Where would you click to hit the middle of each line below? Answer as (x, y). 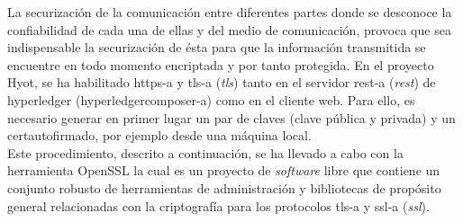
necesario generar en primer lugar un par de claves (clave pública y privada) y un (231, 117)
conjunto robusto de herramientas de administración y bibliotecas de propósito (224, 187)
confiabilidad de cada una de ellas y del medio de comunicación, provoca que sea (229, 29)
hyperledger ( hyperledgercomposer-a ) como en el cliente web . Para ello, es (211, 99)
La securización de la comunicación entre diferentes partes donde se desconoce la (230, 12)
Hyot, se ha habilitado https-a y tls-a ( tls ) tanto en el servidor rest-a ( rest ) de (222, 82)
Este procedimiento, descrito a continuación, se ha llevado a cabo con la (205, 152)
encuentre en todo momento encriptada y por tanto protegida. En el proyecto (221, 64)
